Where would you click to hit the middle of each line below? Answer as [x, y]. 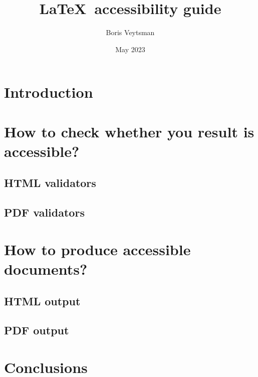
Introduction [49, 92]
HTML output [42, 301]
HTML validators [50, 183]
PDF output [37, 330]
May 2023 [130, 49]
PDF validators [44, 212]
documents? [46, 269]
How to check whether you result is [129, 131]
